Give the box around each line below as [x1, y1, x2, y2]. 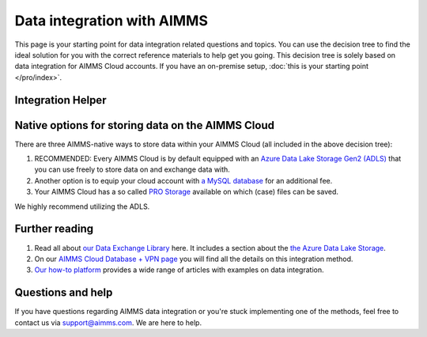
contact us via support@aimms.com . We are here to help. [14, 317, 202, 328]
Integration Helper [14, 93, 107, 107]
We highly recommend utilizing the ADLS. [14, 202, 150, 211]
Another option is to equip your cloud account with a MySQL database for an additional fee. [34, 176, 333, 185]
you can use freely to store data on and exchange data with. [34, 165, 231, 174]
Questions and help [14, 286, 113, 300]
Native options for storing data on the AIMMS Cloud [14, 119, 274, 132]
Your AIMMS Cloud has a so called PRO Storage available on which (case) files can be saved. [34, 187, 339, 197]
